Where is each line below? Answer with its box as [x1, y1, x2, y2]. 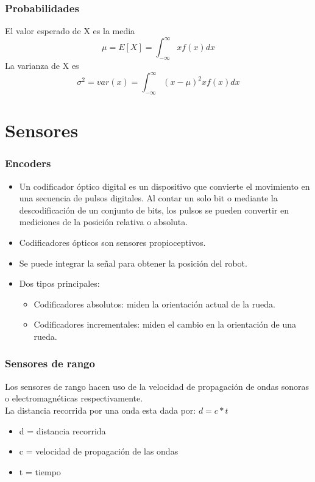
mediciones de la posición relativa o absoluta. [19, 215, 188, 228]
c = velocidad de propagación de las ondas [19, 445, 179, 458]
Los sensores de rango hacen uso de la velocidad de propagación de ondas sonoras [5, 379, 310, 392]
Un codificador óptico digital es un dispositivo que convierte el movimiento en [19, 179, 310, 192]
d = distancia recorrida [19, 424, 106, 437]
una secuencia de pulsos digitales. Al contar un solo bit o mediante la [19, 192, 278, 204]
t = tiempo [19, 465, 61, 478]
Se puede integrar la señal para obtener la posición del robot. [19, 256, 247, 269]
